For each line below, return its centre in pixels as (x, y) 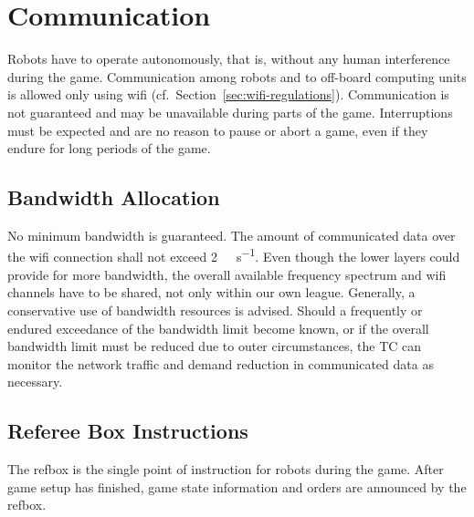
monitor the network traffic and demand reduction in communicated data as (221, 363)
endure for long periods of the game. (109, 148)
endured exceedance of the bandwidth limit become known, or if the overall (218, 328)
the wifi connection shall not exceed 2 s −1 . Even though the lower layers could (234, 255)
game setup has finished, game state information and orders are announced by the (237, 486)
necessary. (35, 382)
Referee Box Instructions (128, 431)
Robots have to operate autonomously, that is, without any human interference (229, 59)
